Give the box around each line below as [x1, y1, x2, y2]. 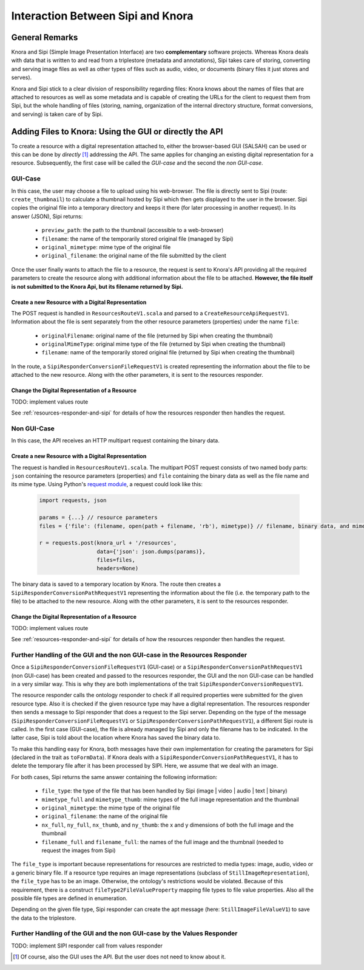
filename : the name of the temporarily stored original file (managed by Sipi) [41, 235, 234, 243]
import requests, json [39, 497, 107, 504]
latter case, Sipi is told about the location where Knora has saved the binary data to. [11, 734, 221, 741]
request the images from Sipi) [41, 847, 116, 854]
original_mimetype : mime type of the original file [41, 243, 171, 250]
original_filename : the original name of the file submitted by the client [41, 252, 227, 260]
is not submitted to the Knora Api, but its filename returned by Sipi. [11, 283, 183, 290]
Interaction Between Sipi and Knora [11, 9, 194, 22]
